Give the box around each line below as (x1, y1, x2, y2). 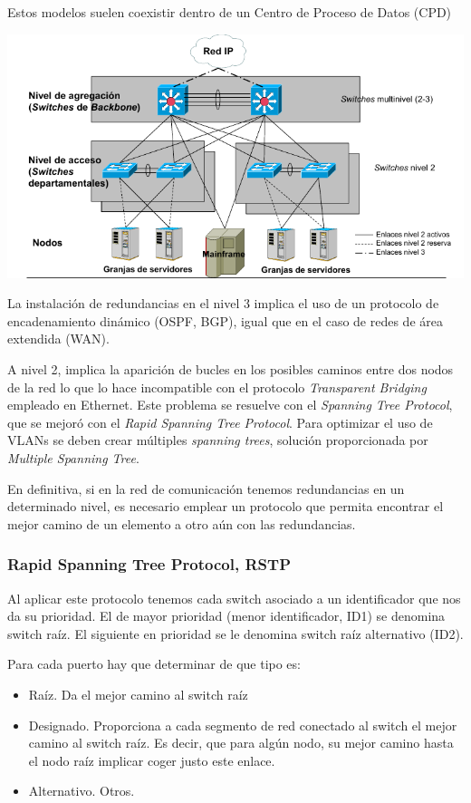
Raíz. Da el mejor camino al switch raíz (28, 685, 248, 704)
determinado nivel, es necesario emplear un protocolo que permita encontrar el (7, 497, 444, 516)
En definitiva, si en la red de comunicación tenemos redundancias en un (7, 479, 405, 498)
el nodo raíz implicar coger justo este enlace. (28, 750, 275, 769)
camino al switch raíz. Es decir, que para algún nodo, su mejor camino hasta (28, 733, 454, 752)
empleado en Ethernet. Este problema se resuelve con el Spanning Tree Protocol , (7, 395, 453, 414)
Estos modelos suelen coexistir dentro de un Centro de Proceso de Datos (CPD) (7, 3, 452, 21)
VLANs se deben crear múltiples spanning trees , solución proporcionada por (7, 431, 428, 450)
